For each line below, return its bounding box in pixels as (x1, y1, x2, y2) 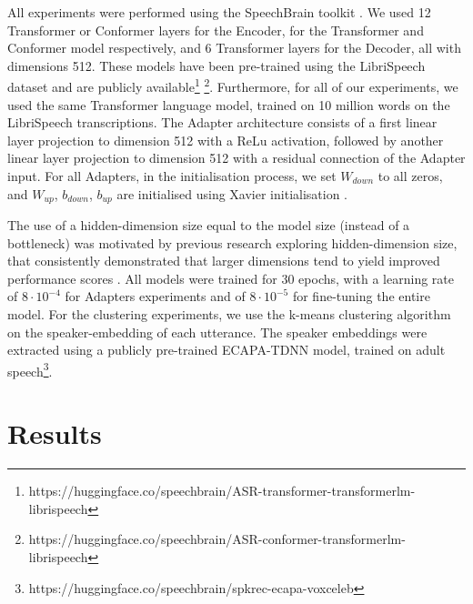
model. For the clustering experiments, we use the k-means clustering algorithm (7, 305, 451, 324)
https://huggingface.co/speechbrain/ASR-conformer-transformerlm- (28, 529, 406, 549)
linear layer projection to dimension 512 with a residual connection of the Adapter (7, 148, 466, 167)
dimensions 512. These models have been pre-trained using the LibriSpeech (7, 55, 426, 75)
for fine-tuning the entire (292, 287, 430, 306)
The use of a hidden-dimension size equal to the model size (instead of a (7, 216, 410, 235)
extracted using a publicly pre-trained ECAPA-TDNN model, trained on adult (7, 340, 446, 359)
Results (7, 415, 102, 452)
